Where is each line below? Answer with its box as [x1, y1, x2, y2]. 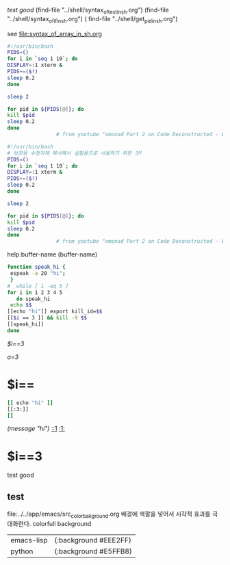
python [10, 547, 34, 556]
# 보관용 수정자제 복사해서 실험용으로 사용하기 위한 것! [7, 150, 143, 157]
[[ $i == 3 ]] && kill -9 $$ [7, 315, 88, 321]
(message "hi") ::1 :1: [7, 424, 65, 433]
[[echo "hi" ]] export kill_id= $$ [7, 308, 103, 315]
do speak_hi [16, 295, 51, 302]
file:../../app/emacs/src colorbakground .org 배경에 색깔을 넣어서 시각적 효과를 [7, 510, 211, 519]
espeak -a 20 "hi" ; [10, 270, 66, 277]
